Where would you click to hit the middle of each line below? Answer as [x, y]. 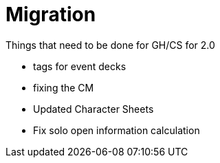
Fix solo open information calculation [117, 130]
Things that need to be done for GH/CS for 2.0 [110, 45]
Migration [51, 14]
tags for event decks [80, 66]
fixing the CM [64, 87]
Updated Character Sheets [93, 109]
